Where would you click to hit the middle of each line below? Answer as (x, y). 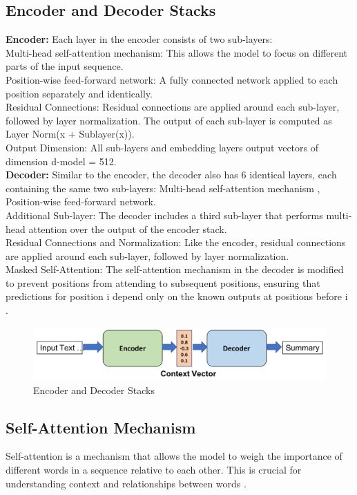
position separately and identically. (79, 93)
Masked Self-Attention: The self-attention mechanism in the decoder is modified (175, 269)
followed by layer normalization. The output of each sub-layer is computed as (169, 120)
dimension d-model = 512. (61, 161)
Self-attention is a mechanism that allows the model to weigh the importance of (174, 456)
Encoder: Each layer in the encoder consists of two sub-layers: (139, 39)
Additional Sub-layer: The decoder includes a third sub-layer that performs (164, 215)
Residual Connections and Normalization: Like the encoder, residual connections (176, 242)
